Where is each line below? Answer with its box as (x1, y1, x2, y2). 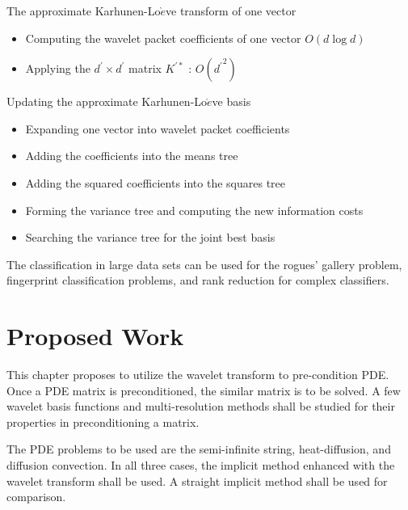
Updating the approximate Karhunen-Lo (6, 93, 208, 110)
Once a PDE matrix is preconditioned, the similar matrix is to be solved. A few (6, 381, 401, 398)
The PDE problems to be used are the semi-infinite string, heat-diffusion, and (6, 440, 391, 457)
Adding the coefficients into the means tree (25, 147, 238, 164)
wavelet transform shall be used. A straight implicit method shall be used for (6, 472, 388, 489)
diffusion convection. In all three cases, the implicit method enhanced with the (6, 457, 395, 474)
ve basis (212, 93, 251, 110)
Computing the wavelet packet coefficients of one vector (25, 29, 301, 46)
